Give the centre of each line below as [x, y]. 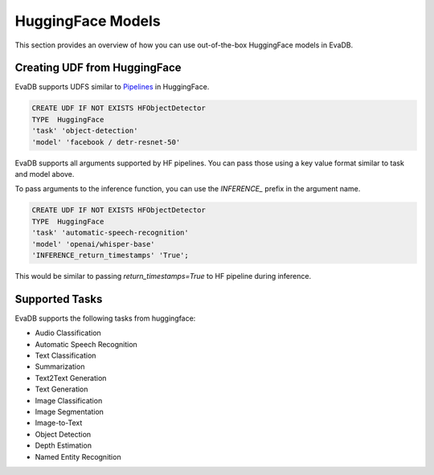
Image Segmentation [70, 412]
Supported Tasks [59, 299]
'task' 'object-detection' [85, 131]
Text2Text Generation [71, 378]
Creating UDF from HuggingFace [98, 68]
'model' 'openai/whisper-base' [94, 244]
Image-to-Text [59, 423]
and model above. [45, 174]
